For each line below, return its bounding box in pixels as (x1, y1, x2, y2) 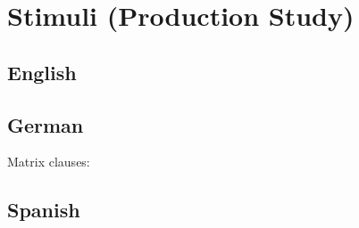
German (7, 110, 84, 138)
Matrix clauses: (7, 152, 90, 171)
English (7, 58, 77, 85)
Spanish (7, 196, 80, 224)
